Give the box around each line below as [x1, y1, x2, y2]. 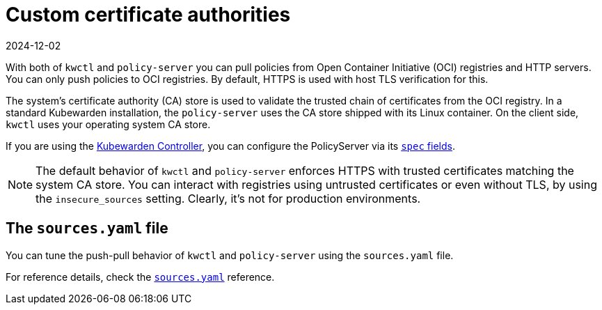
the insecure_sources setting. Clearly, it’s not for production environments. [35, 191, 421, 206]
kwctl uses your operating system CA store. [6, 118, 211, 130]
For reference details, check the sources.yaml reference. [6, 270, 275, 283]
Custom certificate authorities [6, 3, 291, 26]
